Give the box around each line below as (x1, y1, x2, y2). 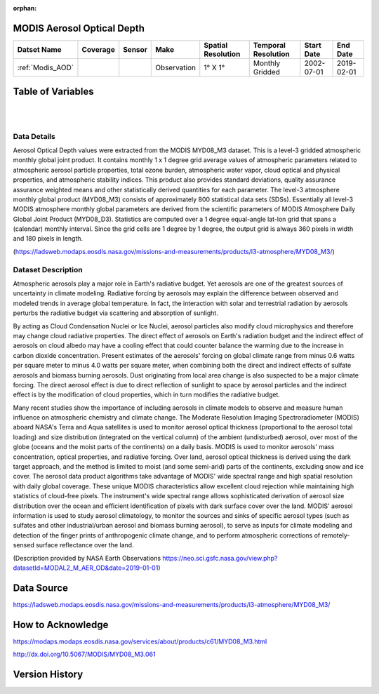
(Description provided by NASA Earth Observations (13, 554, 161, 562)
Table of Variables (13, 86, 94, 98)
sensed (13, 541, 34, 549)
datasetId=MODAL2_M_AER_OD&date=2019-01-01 (13, 563, 159, 572)
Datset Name (17, 44, 62, 54)
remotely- (321, 530, 350, 540)
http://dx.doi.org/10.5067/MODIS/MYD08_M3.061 (13, 650, 156, 659)
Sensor (123, 44, 147, 54)
